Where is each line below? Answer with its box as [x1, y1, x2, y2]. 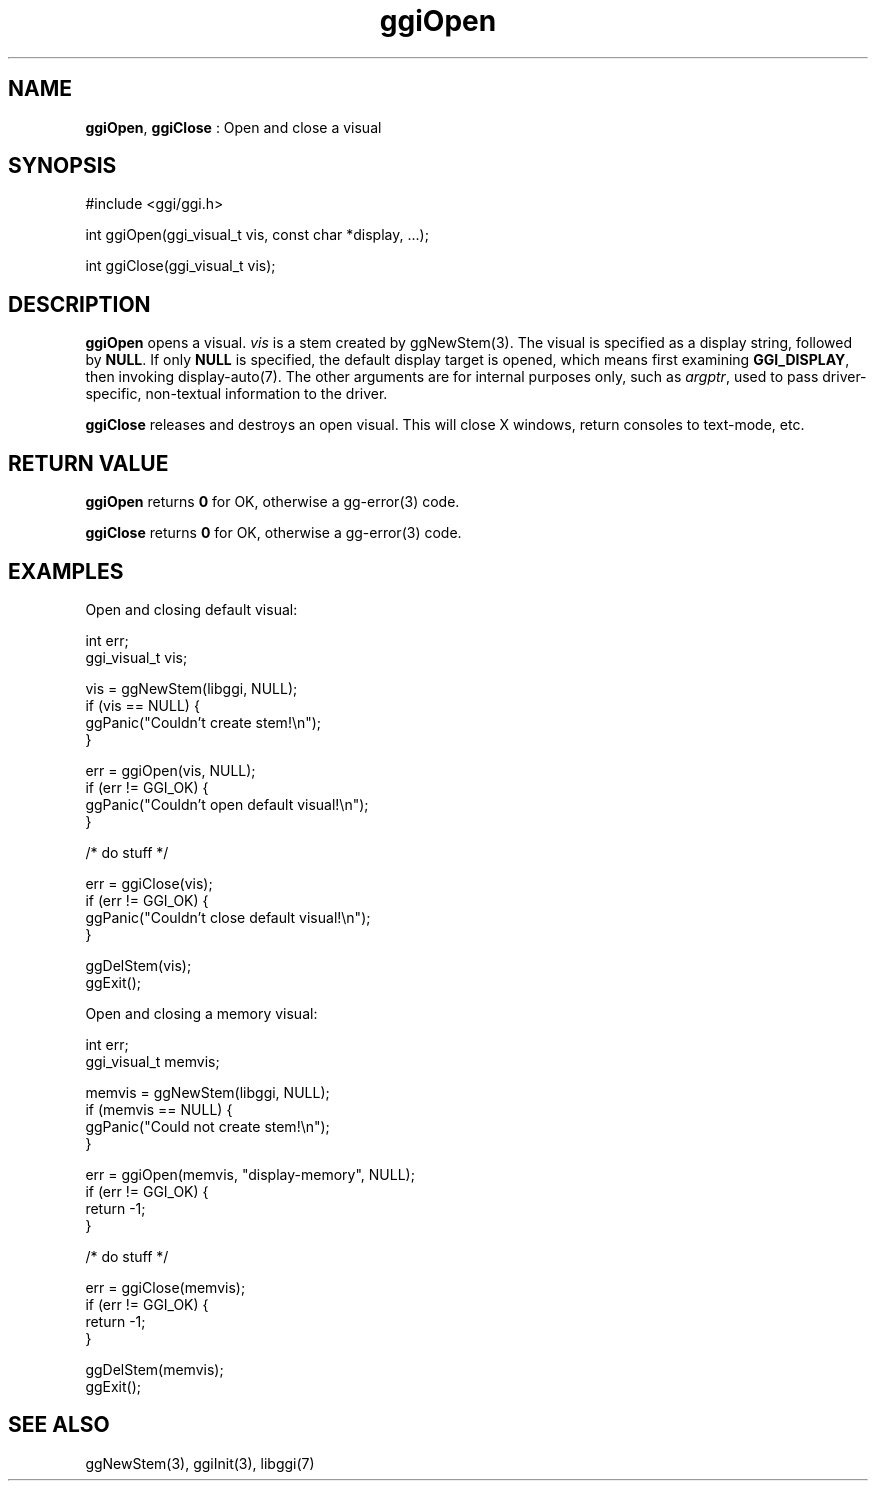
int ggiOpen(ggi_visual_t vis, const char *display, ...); [85, 226, 429, 244]
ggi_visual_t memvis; [85, 1052, 220, 1070]
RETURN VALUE [8, 450, 169, 476]
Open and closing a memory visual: [85, 1004, 318, 1022]
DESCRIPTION [8, 291, 151, 317]
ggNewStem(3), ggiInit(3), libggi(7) [85, 1454, 315, 1472]
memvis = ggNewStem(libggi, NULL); [85, 1083, 330, 1101]
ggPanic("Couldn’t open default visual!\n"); [85, 795, 369, 813]
